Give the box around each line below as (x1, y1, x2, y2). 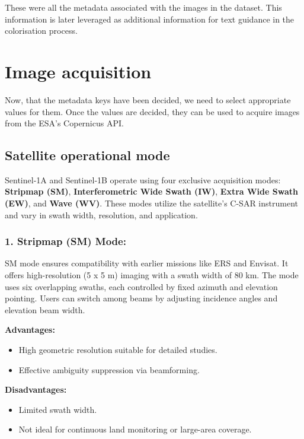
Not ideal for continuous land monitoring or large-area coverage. (18, 423, 252, 435)
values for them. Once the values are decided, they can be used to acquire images (5, 105, 300, 117)
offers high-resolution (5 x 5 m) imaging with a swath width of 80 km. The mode (5, 269, 299, 281)
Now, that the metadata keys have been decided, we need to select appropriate (5, 93, 291, 106)
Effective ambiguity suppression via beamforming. (18, 363, 200, 376)
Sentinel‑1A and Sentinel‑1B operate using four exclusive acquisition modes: (5, 173, 281, 186)
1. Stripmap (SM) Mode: (5, 234, 126, 249)
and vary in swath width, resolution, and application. (5, 208, 198, 221)
